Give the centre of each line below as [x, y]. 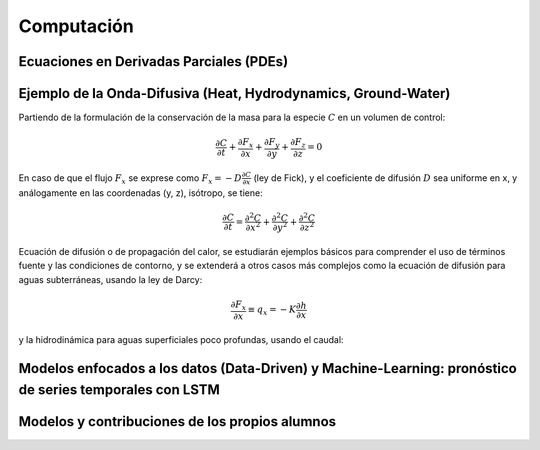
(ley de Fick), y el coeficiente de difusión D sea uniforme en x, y [385, 177]
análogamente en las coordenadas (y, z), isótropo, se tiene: [141, 192]
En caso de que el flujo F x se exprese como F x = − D [130, 178]
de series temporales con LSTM [119, 389]
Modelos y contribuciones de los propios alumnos [177, 421]
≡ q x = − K [272, 310]
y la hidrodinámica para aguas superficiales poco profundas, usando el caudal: [181, 340]
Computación [76, 26]
